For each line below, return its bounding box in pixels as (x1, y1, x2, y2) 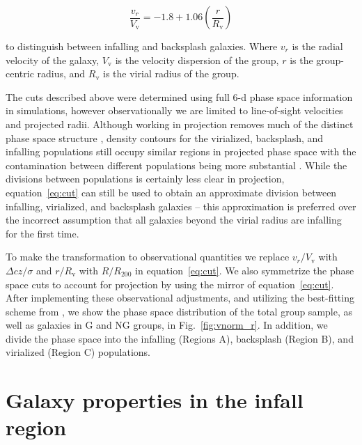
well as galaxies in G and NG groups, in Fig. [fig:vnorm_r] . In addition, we (6, 318, 328, 332)
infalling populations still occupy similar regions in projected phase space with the (6, 144, 356, 159)
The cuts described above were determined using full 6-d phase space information (6, 89, 353, 104)
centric (6, 66, 34, 81)
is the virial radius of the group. (103, 66, 239, 81)
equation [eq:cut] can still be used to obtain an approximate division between (6, 185, 337, 199)
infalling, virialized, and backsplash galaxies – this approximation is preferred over (6, 198, 356, 213)
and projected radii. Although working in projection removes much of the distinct (6, 116, 354, 131)
